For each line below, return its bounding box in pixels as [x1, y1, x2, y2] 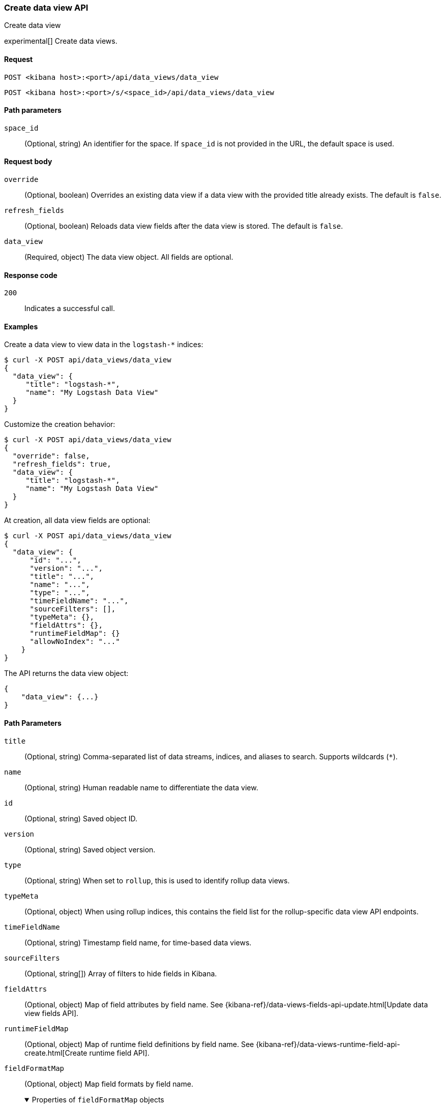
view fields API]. [24, 1008, 79, 1018]
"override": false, [12, 452, 90, 460]
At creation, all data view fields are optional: [4, 516, 151, 525]
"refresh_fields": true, [12, 460, 111, 469]
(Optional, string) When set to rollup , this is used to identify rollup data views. [24, 876, 290, 885]
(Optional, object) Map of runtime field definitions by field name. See [24, 1039, 254, 1049]
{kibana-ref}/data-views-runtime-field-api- [256, 1039, 400, 1049]
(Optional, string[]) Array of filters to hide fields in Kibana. [24, 969, 217, 978]
